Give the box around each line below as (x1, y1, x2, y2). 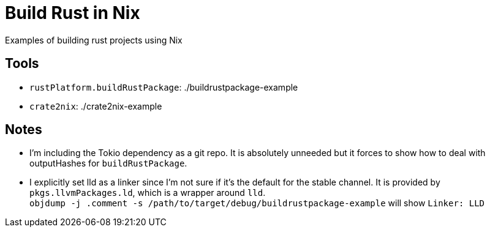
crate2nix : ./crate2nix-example (29, 100, 162, 111)
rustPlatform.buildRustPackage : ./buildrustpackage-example (29, 81, 298, 92)
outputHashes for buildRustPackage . (29, 158, 187, 169)
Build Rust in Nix (5, 2, 140, 23)
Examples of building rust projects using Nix (5, 34, 183, 45)
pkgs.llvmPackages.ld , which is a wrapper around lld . (29, 187, 266, 198)
